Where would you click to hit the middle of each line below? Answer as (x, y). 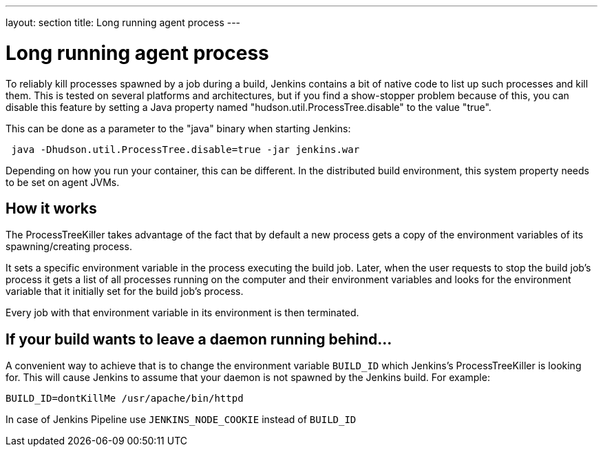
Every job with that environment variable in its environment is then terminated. (182, 313)
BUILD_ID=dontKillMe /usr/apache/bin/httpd (125, 399)
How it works (51, 208)
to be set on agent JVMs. (63, 182)
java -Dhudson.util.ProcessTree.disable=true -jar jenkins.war (186, 149)
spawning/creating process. (69, 247)
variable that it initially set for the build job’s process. (125, 291)
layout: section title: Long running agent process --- (123, 22)
